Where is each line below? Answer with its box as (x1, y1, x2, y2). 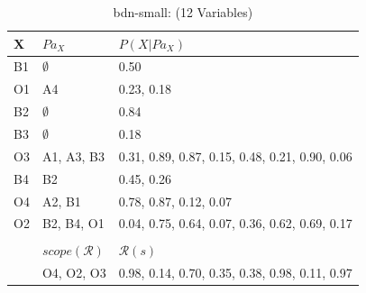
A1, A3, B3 (41, 146, 105, 165)
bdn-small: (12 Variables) (113, 3, 253, 21)
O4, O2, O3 (41, 263, 106, 282)
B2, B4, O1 (41, 214, 105, 233)
